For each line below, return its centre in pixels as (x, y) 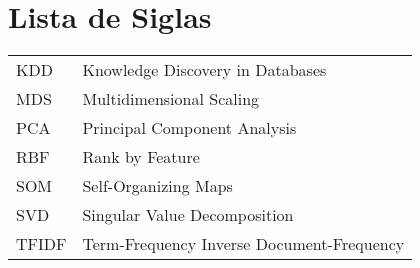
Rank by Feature (141, 157)
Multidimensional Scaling (171, 99)
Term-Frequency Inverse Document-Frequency (243, 244)
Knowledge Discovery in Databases (204, 70)
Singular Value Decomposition (188, 215)
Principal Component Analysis (189, 128)
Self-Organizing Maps (157, 186)
